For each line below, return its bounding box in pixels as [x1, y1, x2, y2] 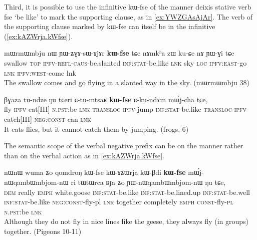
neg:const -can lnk [34, 113, 91, 124]
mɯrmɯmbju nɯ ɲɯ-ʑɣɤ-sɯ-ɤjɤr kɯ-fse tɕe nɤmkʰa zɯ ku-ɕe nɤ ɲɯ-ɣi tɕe [4, 48, 234, 58]
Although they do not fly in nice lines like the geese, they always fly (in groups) [4, 216, 249, 226]
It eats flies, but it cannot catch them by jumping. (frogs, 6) [4, 123, 189, 134]
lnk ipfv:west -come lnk [4, 67, 76, 78]
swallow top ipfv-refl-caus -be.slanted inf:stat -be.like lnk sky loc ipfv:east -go [4, 57, 247, 68]
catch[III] [4, 113, 32, 124]
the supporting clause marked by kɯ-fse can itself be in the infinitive [4, 21, 215, 32]
